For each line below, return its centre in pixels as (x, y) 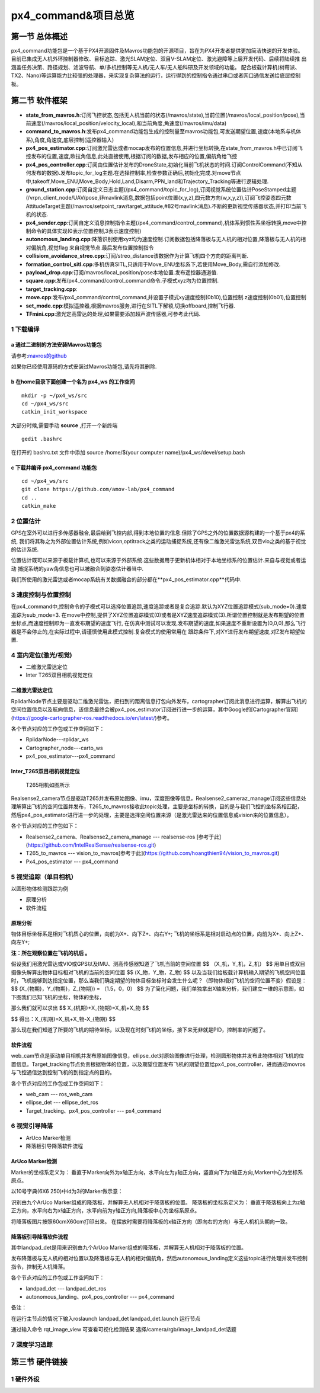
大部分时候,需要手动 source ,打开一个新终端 (64, 425)
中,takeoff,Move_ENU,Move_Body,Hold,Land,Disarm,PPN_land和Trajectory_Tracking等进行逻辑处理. (147, 181)
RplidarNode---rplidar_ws (57, 739)
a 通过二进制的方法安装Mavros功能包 (56, 345)
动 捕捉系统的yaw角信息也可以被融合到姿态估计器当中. (77, 568)
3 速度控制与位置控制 (41, 595)
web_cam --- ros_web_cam (59, 1094)
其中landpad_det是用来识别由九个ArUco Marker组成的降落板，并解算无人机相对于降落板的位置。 (129, 1247)
